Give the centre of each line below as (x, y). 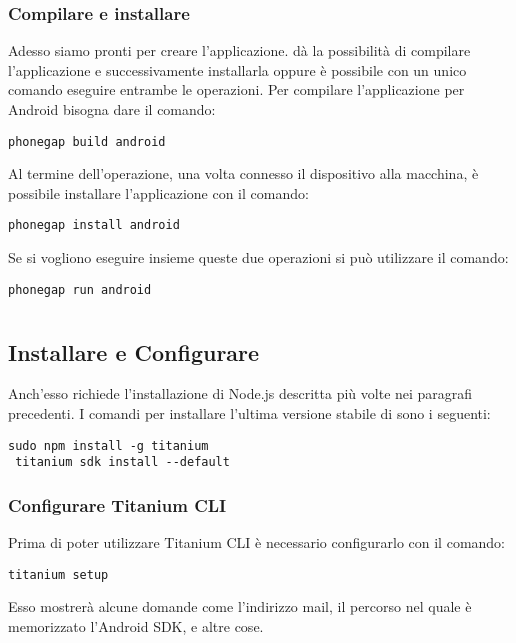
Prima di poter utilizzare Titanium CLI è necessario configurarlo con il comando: (256, 542)
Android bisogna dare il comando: (112, 109)
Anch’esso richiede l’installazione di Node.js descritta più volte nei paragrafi (240, 393)
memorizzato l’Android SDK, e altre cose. (136, 625)
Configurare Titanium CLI (117, 504)
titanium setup (58, 574)
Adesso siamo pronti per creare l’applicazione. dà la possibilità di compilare (239, 50)
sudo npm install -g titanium (108, 445)
